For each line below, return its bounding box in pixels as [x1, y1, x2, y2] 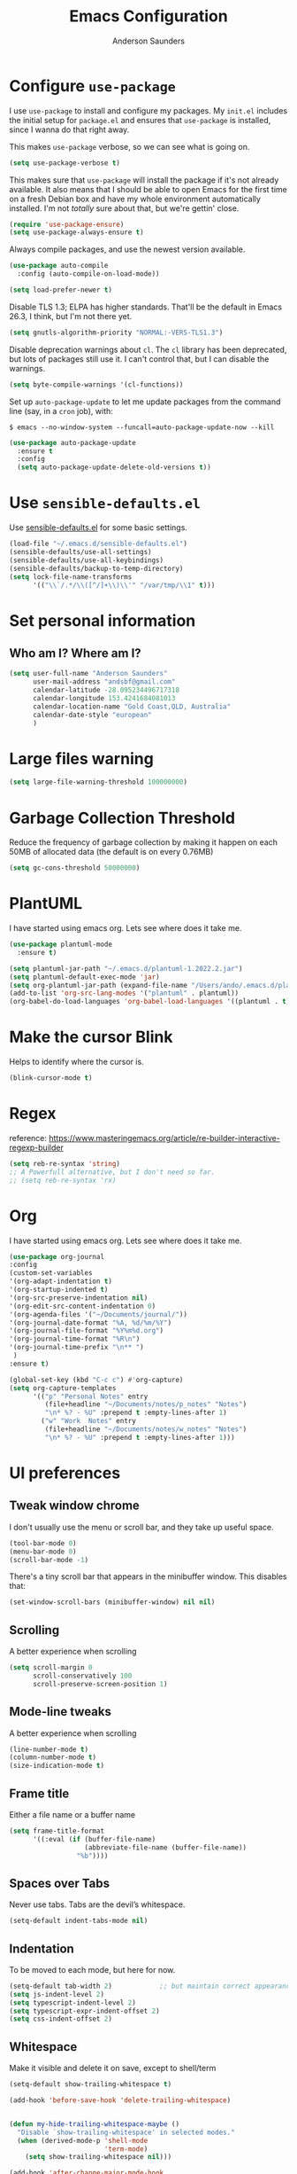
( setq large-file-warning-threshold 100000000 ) [9, 778, 188, 786]
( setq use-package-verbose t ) [9, 158, 121, 168]
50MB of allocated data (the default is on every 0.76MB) [9, 847, 214, 857]
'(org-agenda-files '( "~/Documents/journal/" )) [9, 1310, 188, 1318]
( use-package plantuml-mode [9, 940, 113, 950]
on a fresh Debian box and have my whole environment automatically [9, 193, 261, 204]
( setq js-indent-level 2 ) [9, 1990, 104, 1998]
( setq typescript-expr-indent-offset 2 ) [9, 2006, 161, 2015]
